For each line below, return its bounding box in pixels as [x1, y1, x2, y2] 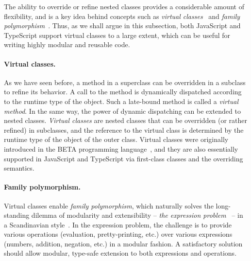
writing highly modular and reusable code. [4, 39, 130, 50]
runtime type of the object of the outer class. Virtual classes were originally [4, 134, 229, 144]
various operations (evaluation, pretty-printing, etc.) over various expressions [4, 229, 233, 239]
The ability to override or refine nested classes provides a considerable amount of [4, 1, 244, 11]
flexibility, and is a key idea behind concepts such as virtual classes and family [4, 11, 240, 21]
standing [4, 210, 30, 220]
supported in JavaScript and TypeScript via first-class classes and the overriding [4, 153, 243, 163]
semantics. [4, 163, 34, 173]
